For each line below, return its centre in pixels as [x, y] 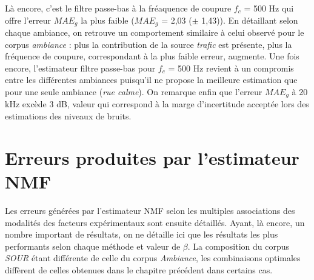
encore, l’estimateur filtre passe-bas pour [80, 68]
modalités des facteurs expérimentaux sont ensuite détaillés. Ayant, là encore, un [155, 222]
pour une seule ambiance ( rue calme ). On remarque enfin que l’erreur [134, 92]
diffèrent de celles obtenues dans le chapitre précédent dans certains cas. [139, 269]
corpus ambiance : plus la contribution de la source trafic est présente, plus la [149, 44]
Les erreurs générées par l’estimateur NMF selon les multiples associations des [150, 210]
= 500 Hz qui [269, 8]
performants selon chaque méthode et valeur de [93, 246]
